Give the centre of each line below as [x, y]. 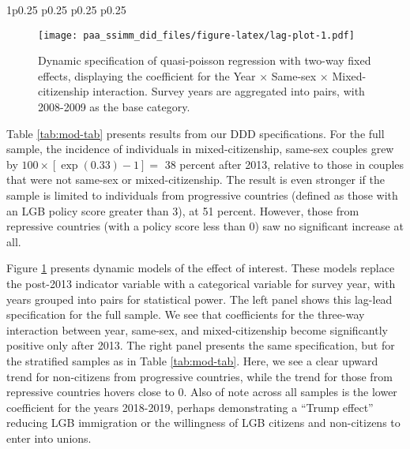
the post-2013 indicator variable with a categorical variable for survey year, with [201, 283]
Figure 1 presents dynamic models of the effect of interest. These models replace [201, 268]
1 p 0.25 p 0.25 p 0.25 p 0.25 [66, 9]
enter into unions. [49, 438]
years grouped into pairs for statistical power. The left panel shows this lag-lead [199, 299]
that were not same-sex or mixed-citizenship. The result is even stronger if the [196, 180]
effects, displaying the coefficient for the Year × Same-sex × [183, 75]
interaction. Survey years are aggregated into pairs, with [229, 91]
